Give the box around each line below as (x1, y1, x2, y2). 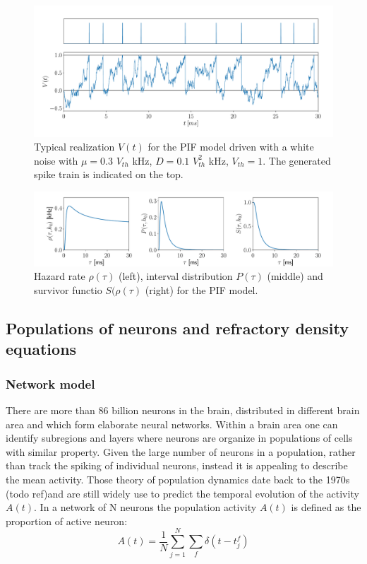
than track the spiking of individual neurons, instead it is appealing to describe (6, 458, 348, 473)
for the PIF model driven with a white (148, 139, 314, 154)
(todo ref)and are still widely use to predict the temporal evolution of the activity (6, 486, 359, 500)
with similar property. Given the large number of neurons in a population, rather (6, 444, 356, 459)
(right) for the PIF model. (145, 283, 258, 298)
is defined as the (291, 500, 361, 515)
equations (6, 338, 77, 360)
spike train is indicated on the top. (34, 167, 183, 182)
